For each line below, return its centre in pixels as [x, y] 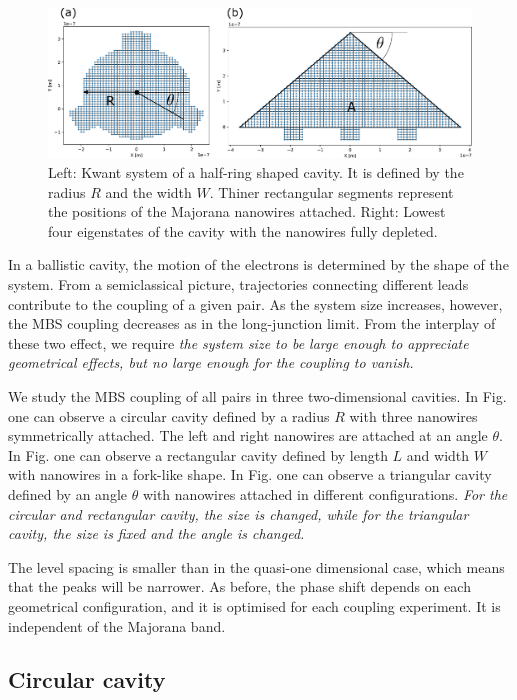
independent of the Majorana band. [117, 625]
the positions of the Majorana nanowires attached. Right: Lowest [247, 211]
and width [438, 454]
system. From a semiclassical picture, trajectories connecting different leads [238, 284]
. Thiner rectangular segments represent [331, 191]
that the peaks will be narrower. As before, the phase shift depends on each [239, 586]
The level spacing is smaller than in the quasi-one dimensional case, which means [256, 566]
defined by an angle [68, 493]
